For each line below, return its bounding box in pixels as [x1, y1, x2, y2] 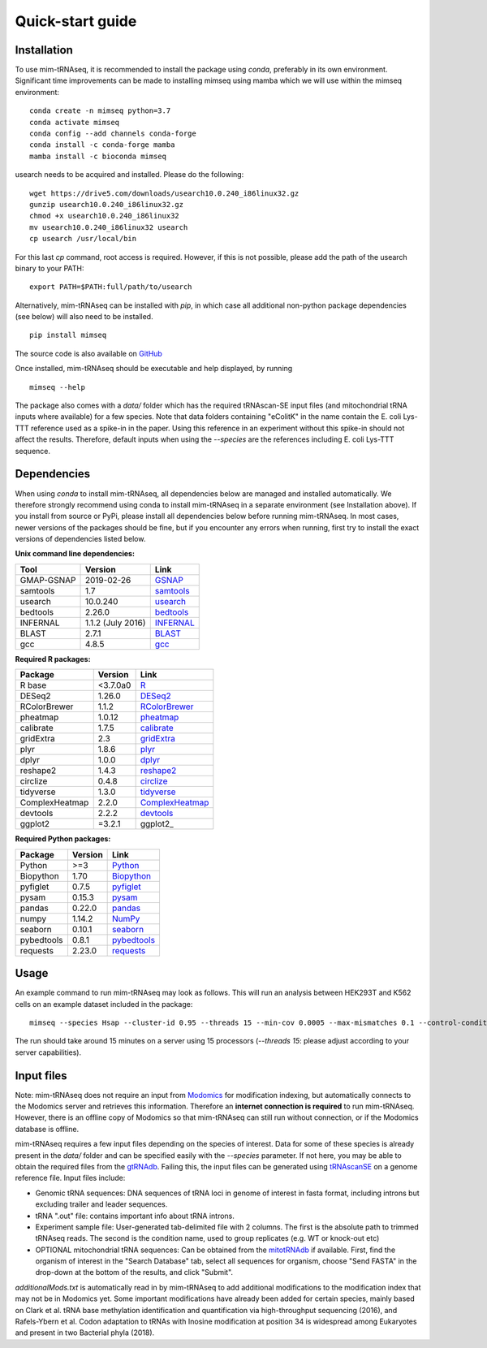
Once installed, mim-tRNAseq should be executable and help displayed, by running [15, 364, 293, 374]
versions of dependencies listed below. [15, 534, 146, 544]
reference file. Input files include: [15, 1173, 126, 1183]
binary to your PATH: [15, 263, 84, 273]
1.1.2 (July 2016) [85, 617, 146, 629]
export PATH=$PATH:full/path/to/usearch [29, 283, 192, 292]
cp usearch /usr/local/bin [29, 234, 137, 244]
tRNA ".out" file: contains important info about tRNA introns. [35, 1211, 235, 1221]
